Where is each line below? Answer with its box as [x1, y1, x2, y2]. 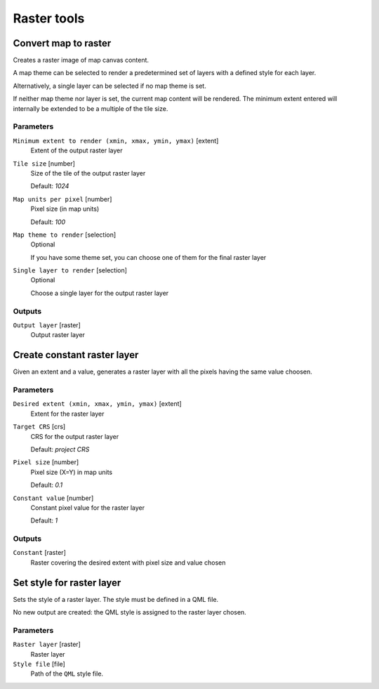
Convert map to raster [13, 37, 112, 49]
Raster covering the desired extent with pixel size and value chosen [30, 558, 226, 567]
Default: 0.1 [30, 481, 63, 490]
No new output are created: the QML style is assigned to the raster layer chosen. [13, 608, 247, 617]
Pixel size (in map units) [30, 204, 100, 214]
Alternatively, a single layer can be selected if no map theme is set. [13, 81, 206, 90]
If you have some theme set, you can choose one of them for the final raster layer [30, 253, 267, 261]
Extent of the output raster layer [30, 146, 123, 155]
